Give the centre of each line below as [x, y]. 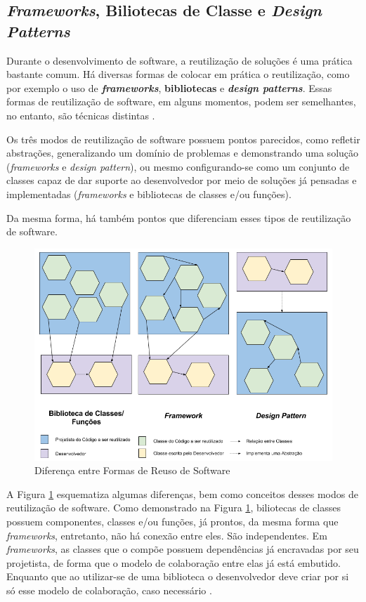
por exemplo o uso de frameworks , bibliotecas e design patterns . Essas [169, 87]
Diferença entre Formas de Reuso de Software [132, 470]
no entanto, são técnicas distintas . [81, 115]
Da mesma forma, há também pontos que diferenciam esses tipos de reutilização [179, 217]
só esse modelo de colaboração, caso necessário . [109, 590]
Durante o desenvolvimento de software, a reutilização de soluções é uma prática [179, 60]
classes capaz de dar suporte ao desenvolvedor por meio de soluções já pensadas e [182, 180]
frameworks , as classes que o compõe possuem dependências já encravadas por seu [183, 549]
